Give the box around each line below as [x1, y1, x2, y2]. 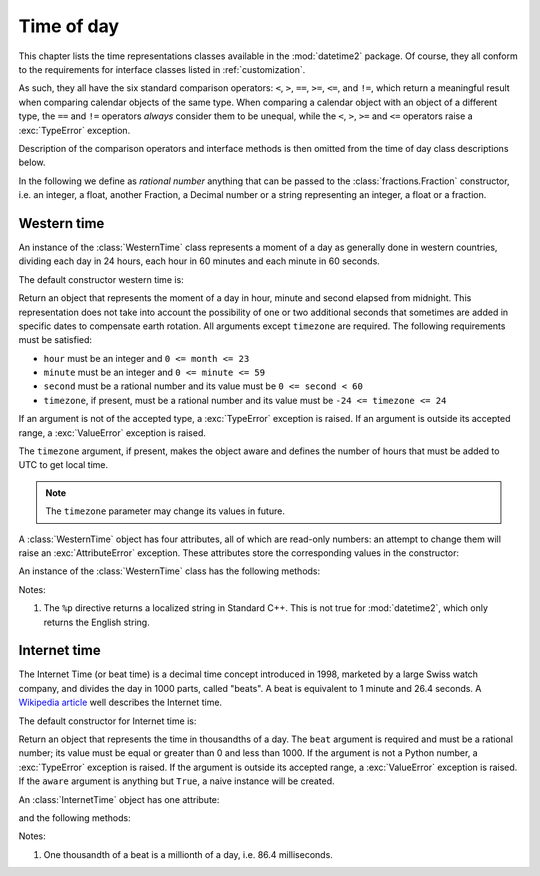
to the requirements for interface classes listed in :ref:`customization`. [18, 63, 306, 75]
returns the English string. [43, 616, 150, 628]
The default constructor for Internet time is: [18, 715, 197, 727]
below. [18, 156, 46, 169]
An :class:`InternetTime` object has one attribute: [18, 793, 220, 805]
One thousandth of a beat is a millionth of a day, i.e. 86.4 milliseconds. [43, 848, 334, 860]
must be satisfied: [18, 334, 93, 346]
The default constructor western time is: [18, 273, 184, 285]
